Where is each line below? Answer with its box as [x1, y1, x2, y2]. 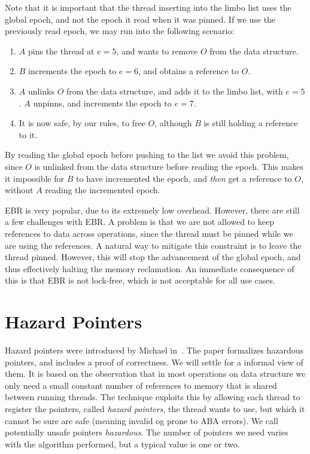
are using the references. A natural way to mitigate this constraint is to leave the [5, 239, 302, 251]
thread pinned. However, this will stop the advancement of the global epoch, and [5, 251, 301, 263]
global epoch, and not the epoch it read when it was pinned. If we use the [5, 13, 276, 25]
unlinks [28, 84, 55, 97]
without [5, 184, 34, 196]
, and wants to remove [116, 44, 198, 57]
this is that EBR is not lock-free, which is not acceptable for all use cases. [5, 274, 275, 287]
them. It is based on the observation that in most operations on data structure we [5, 367, 306, 380]
